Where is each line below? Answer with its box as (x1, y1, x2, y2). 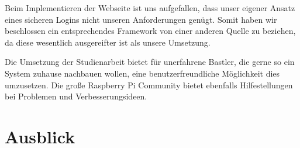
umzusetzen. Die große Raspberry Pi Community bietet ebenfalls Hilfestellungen (5, 78, 293, 91)
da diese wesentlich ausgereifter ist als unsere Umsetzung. (5, 36, 211, 48)
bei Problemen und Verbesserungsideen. (5, 90, 147, 102)
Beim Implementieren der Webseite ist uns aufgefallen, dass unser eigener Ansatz (5, 2, 295, 13)
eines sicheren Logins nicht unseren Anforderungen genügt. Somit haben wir (5, 13, 277, 25)
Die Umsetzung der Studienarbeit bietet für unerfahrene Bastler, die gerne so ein (5, 56, 295, 68)
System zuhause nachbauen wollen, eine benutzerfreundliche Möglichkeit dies (5, 67, 280, 79)
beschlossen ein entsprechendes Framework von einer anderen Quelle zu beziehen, (5, 25, 296, 37)
